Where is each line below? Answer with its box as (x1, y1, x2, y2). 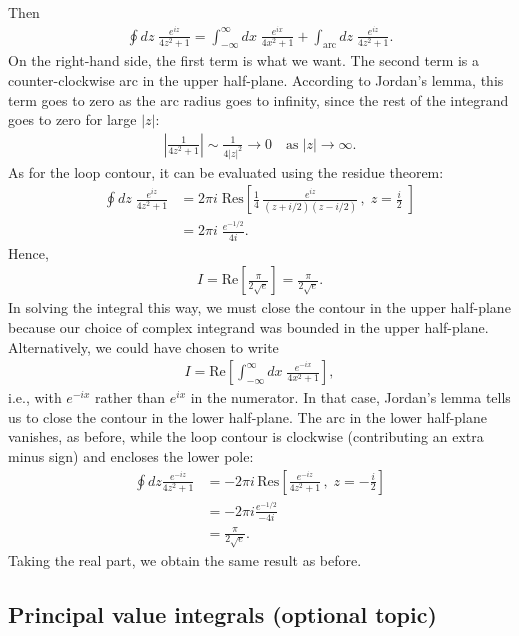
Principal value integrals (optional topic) (8, 598, 437, 629)
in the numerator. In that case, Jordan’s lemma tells (190, 387, 511, 408)
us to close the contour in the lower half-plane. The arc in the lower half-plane (8, 406, 488, 427)
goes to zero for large (8, 109, 137, 130)
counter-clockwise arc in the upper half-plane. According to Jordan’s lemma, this (8, 70, 504, 91)
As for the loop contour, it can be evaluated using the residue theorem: (8, 161, 444, 182)
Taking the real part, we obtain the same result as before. (8, 549, 362, 570)
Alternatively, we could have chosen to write (8, 336, 279, 357)
